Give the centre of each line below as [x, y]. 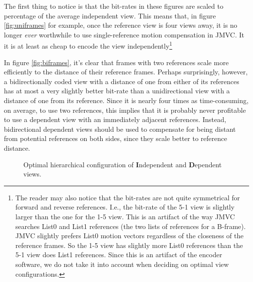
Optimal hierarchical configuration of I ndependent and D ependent [123, 164]
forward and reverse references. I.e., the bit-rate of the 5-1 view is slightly [125, 207]
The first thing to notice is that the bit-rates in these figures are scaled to [114, 6]
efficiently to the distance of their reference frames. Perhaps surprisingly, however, [126, 72]
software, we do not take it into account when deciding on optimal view [122, 264]
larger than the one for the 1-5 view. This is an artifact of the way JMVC [125, 216]
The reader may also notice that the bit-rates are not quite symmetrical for [128, 197]
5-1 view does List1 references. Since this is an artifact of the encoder [119, 255]
